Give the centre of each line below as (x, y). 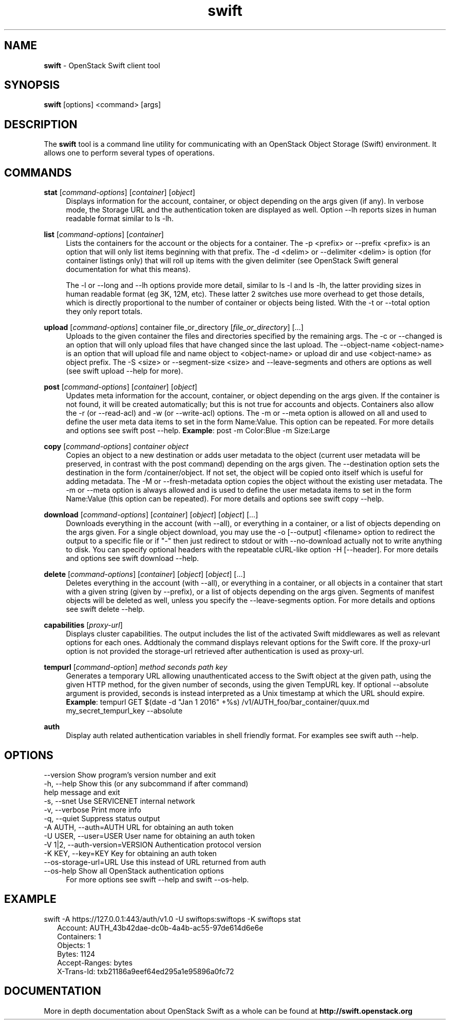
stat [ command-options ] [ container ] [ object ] (119, 192)
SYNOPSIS (32, 85)
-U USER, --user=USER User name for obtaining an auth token (149, 836)
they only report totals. (104, 312)
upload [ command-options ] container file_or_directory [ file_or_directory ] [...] (174, 327)
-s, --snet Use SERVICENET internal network (119, 801)
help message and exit (82, 792)
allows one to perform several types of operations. (129, 153)
